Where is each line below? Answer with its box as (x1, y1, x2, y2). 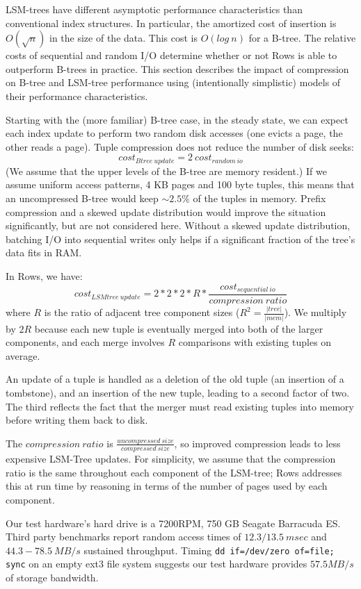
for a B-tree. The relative (248, 31, 356, 45)
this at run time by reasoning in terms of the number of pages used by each (6, 479, 328, 493)
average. (6, 348, 40, 363)
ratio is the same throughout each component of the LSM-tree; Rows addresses (6, 465, 342, 479)
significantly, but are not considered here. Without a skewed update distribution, (6, 218, 351, 233)
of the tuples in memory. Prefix (193, 190, 326, 205)
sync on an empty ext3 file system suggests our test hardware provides (6, 556, 307, 571)
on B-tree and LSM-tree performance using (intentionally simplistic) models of (6, 75, 341, 90)
